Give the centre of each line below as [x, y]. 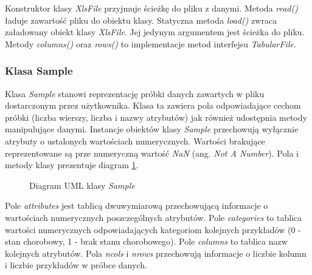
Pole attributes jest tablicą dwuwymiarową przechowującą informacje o [137, 205]
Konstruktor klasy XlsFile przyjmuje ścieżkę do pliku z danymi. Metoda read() [151, 8]
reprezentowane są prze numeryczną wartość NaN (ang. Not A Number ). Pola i [152, 153]
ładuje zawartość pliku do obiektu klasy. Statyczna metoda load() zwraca [141, 20]
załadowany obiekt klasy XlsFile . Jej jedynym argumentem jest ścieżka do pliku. [155, 32]
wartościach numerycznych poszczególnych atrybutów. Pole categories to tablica [154, 217]
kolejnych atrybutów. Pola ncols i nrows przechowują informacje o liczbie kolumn [156, 253]
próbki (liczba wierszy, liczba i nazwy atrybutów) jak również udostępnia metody [156, 117]
